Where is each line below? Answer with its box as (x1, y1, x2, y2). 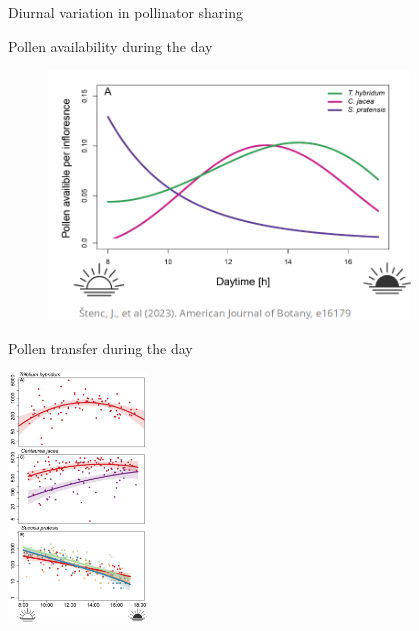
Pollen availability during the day (8, 35, 213, 56)
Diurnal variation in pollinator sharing (8, 2, 244, 22)
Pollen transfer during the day (8, 337, 193, 358)
